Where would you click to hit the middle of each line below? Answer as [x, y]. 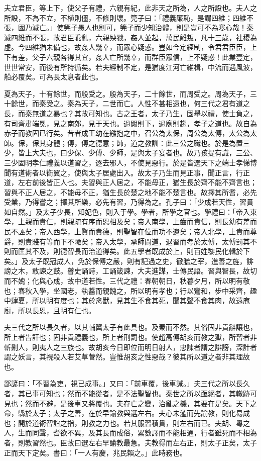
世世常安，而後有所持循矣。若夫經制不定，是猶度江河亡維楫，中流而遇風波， [130, 67]
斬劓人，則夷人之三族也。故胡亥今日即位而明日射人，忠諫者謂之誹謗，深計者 [130, 347]
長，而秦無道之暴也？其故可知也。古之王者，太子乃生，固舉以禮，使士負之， [130, 113]
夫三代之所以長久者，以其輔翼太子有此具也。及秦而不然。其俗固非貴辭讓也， [130, 327]
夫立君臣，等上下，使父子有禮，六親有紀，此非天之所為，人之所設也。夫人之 [130, 8]
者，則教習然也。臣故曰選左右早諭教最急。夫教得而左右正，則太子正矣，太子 [130, 442]
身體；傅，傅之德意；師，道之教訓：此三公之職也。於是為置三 [148, 143]
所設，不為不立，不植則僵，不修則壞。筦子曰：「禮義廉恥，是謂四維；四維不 [129, 17]
